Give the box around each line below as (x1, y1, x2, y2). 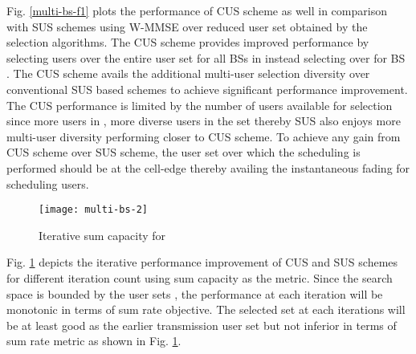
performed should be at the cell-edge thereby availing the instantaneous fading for (6, 159, 410, 176)
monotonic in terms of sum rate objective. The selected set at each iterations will (6, 301, 406, 318)
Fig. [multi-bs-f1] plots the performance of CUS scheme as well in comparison (6, 2, 387, 18)
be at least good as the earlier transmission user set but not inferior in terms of (6, 316, 397, 333)
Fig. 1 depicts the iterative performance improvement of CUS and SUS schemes (6, 254, 398, 271)
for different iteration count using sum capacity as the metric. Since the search (6, 269, 393, 286)
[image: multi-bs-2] (39, 204, 149, 216)
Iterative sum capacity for (39, 226, 166, 243)
